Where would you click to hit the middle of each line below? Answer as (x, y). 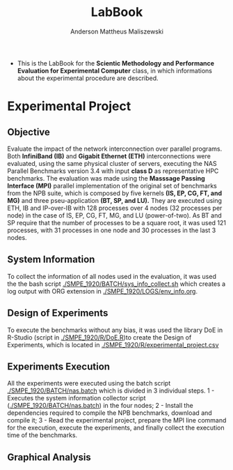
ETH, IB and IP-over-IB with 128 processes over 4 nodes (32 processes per (115, 208)
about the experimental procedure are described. (88, 78)
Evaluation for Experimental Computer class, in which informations (114, 70)
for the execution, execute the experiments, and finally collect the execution (116, 428)
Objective (29, 132)
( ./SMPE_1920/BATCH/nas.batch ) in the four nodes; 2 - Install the (100, 406)
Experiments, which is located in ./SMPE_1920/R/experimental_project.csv (113, 344)
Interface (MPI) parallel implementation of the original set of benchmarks (112, 185)
